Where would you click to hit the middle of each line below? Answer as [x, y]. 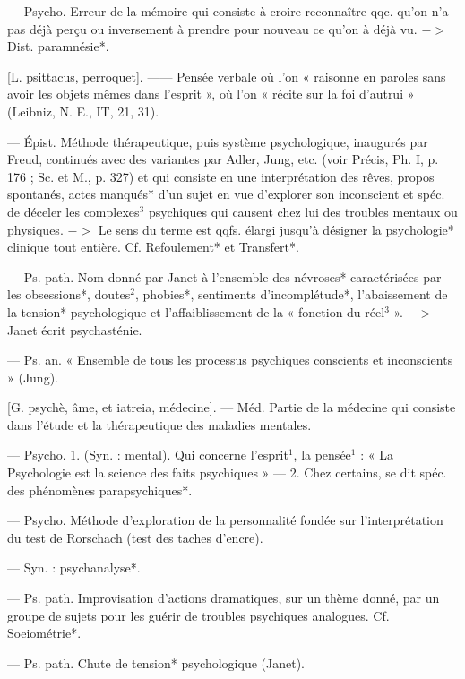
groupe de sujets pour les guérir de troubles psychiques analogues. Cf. [198, 615]
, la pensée [322, 455]
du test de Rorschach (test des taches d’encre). [135, 537]
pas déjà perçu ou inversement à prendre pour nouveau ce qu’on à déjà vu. [212, 28]
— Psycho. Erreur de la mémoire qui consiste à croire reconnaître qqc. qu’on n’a [228, 11]
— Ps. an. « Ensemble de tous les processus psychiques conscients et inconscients [230, 360]
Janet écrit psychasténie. [75, 329]
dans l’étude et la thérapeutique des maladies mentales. [159, 424]
